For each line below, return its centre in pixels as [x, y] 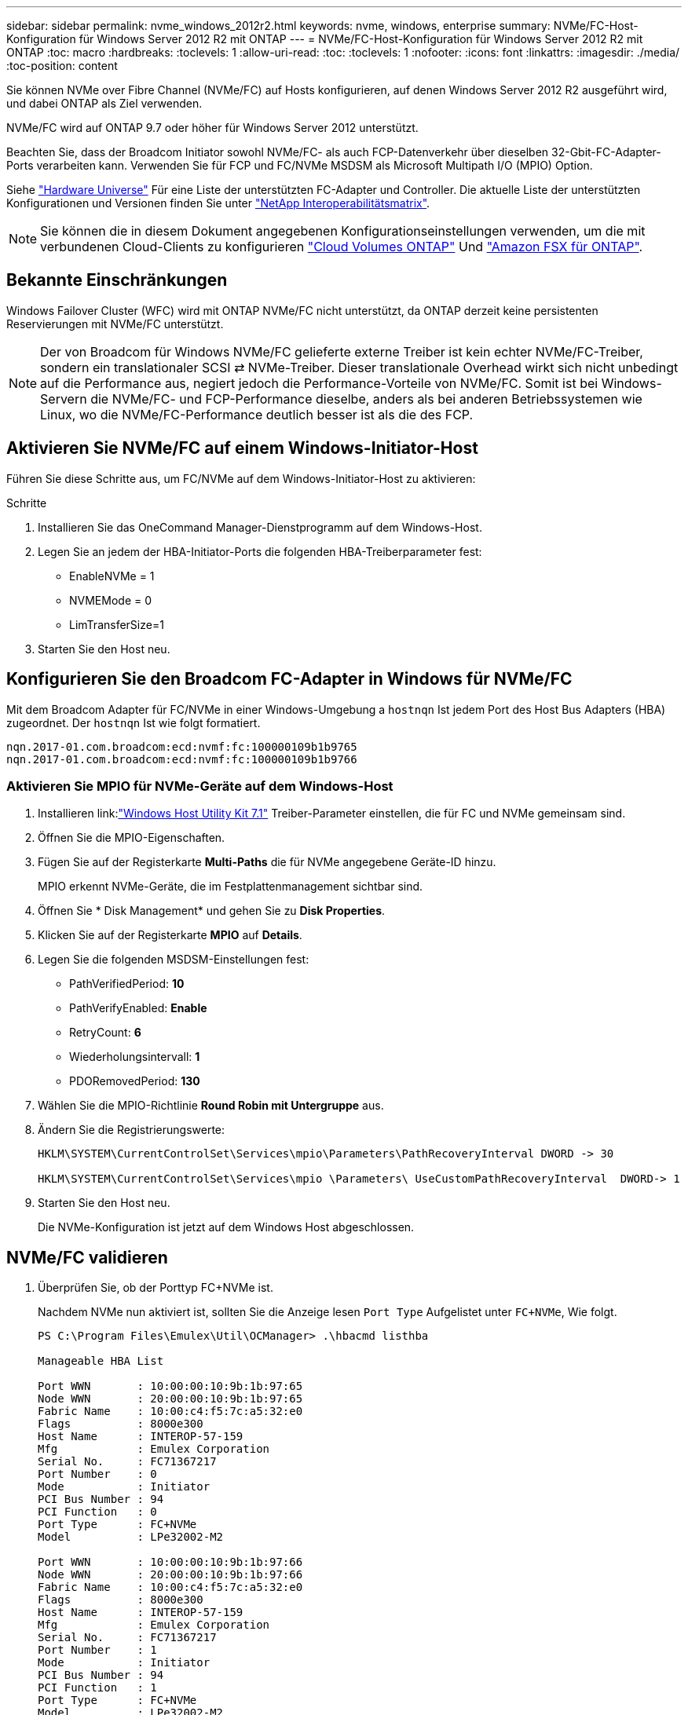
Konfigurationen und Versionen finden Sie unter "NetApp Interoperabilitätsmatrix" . [218, 203]
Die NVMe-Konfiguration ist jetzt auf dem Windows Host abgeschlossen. [226, 1227]
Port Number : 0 [97, 1474]
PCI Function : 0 [97, 1512]
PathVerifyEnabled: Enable [138, 1008]
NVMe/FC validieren [87, 1257]
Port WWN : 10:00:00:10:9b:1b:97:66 [170, 1562]
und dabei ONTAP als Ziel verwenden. [104, 103]
